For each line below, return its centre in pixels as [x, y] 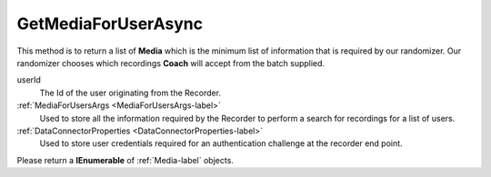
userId [29, 80]
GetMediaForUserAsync [110, 24]
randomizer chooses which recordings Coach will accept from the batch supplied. [171, 63]
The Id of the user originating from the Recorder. [130, 93]
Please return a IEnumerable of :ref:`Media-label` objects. [125, 160]
